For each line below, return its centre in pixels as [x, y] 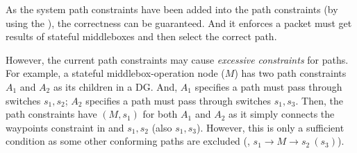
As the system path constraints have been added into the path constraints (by [172, 9]
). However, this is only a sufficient [270, 127]
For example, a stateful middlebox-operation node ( [115, 73]
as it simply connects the [281, 114]
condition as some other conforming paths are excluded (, [128, 141]
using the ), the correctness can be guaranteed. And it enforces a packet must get [179, 22]
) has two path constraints [290, 73]
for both [160, 114]
